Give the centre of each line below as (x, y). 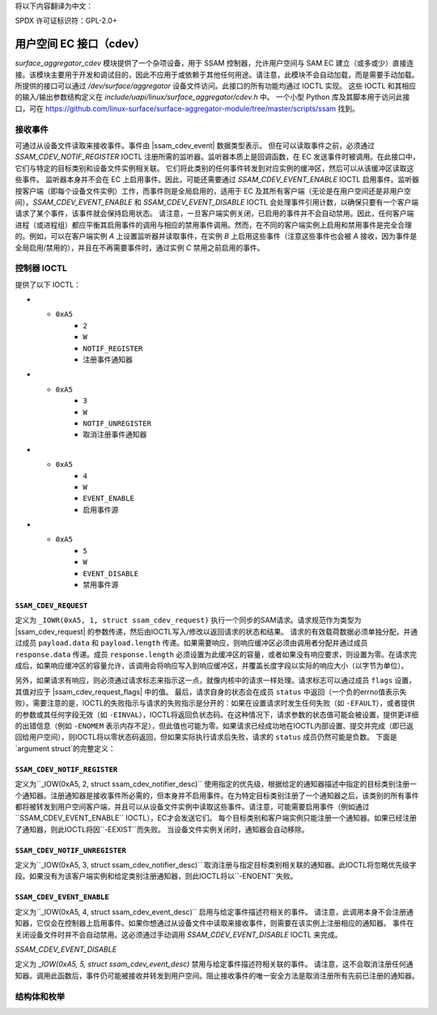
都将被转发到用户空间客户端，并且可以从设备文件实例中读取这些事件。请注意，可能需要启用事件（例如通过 (192, 806)
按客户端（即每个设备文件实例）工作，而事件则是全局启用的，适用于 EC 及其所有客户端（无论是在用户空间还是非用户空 (213, 191)
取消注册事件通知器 (115, 435)
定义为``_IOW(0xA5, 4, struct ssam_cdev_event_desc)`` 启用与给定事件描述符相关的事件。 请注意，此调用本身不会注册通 (214, 911)
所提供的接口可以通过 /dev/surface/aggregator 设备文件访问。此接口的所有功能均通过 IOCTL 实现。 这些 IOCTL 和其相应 (216, 86)
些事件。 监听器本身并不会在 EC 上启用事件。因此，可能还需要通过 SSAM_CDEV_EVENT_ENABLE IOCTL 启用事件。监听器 (217, 180)
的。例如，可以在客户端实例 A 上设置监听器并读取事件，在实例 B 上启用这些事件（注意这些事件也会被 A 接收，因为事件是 (216, 236)
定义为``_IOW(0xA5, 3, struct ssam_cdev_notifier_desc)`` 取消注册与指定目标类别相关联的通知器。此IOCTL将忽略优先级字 (216, 865)
